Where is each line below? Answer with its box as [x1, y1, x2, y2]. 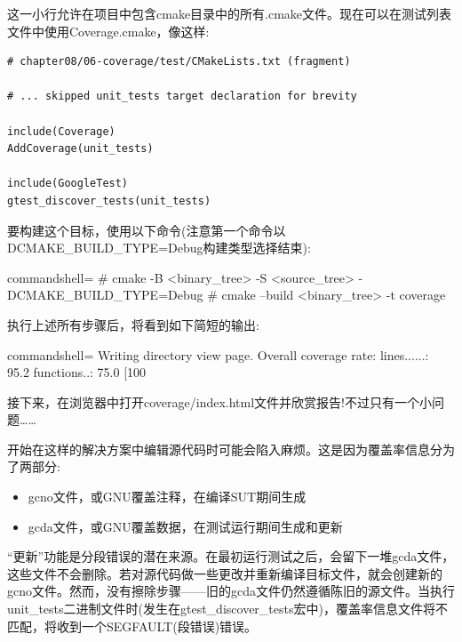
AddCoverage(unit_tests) [7, 142, 154, 156]
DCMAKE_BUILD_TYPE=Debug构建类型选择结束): [7, 238, 311, 257]
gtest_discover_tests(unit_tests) [7, 194, 211, 207]
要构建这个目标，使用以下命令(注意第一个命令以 [7, 221, 286, 239]
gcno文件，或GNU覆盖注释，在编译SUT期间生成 [28, 487, 307, 506]
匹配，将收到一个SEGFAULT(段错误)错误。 [7, 616, 258, 635]
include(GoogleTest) [7, 177, 129, 190]
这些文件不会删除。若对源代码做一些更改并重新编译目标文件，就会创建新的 [7, 564, 442, 582]
